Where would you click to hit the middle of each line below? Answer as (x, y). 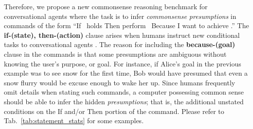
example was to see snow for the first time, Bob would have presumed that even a (126, 73)
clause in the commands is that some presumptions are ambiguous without (115, 54)
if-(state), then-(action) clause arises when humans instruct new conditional (122, 35)
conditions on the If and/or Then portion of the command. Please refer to (114, 111)
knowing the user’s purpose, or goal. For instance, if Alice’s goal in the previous (123, 63)
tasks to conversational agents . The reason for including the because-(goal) (120, 44)
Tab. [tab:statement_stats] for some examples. (74, 121)
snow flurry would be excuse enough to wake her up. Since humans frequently (120, 82)
